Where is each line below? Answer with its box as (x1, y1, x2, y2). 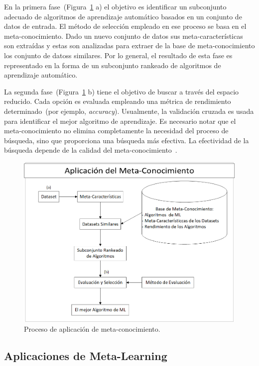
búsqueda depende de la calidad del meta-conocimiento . (4, 145, 177, 155)
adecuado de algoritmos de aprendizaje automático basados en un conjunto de (4, 11, 242, 21)
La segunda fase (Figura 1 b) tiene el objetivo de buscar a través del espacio (4, 86, 239, 96)
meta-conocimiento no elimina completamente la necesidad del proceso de (4, 125, 229, 136)
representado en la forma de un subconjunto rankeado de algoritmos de (4, 60, 221, 70)
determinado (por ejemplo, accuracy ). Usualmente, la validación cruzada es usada (4, 105, 254, 116)
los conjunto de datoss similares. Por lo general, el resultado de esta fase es (4, 50, 233, 60)
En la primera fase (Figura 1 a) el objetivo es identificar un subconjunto (4, 1, 227, 11)
